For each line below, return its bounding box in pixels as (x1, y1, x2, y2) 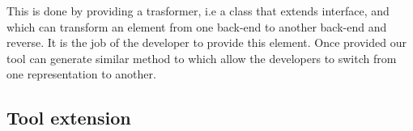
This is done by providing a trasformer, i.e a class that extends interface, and (6, 2, 390, 19)
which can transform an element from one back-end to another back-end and (6, 18, 387, 35)
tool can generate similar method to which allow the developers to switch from (6, 49, 397, 66)
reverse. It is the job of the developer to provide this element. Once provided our (6, 34, 407, 51)
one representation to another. (6, 65, 156, 82)
